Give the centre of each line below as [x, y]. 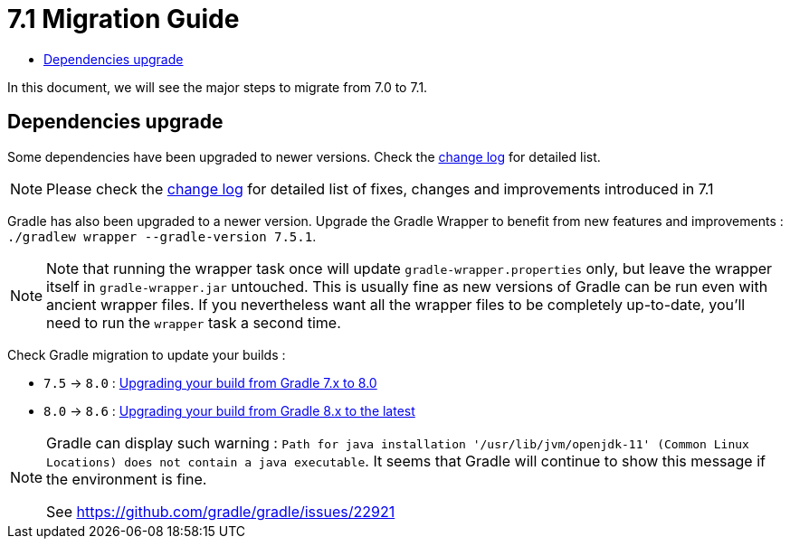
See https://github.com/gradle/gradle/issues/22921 [221, 511]
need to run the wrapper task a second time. [194, 322]
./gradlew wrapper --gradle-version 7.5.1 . [162, 236]
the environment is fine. [127, 479]
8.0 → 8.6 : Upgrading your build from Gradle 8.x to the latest [229, 410]
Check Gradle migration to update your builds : [147, 354]
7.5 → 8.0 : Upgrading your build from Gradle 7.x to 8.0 [210, 382]
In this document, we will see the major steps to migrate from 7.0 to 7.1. [218, 87]
